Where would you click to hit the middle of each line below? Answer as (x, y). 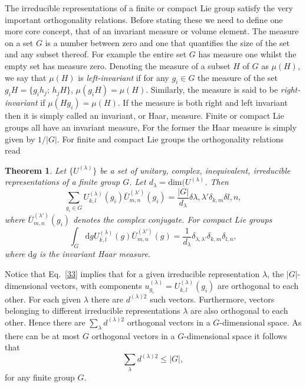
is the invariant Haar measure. (95, 254)
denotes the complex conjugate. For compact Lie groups (173, 219)
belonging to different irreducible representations (93, 310)
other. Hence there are (45, 322)
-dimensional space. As (261, 322)
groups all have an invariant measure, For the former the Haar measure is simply (151, 127)
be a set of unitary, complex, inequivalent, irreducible (195, 170)
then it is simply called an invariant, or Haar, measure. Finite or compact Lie (144, 116)
